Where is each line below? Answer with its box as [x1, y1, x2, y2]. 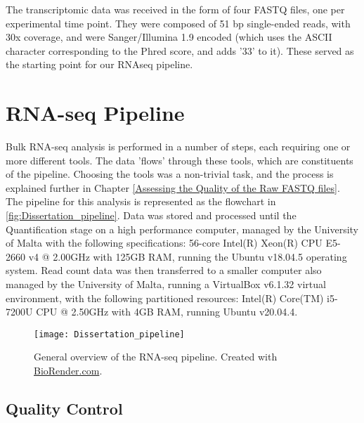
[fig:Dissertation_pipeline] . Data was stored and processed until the [6, 208, 297, 223]
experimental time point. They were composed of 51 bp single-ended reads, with [6, 15, 351, 30]
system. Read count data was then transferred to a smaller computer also [6, 263, 322, 278]
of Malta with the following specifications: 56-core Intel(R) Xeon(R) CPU [6, 235, 323, 250]
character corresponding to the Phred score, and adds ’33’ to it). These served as [6, 43, 354, 58]
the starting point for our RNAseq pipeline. [6, 57, 193, 72]
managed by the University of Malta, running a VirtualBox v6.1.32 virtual [6, 277, 326, 292]
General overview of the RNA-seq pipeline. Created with [34, 349, 278, 364]
